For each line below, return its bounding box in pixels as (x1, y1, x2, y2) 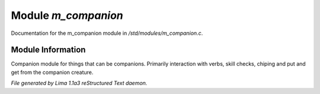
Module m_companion (11, 9, 124, 22)
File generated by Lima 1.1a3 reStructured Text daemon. (11, 80, 148, 87)
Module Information (11, 45, 86, 55)
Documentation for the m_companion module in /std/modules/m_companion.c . (11, 30, 203, 37)
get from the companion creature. (11, 69, 94, 76)
